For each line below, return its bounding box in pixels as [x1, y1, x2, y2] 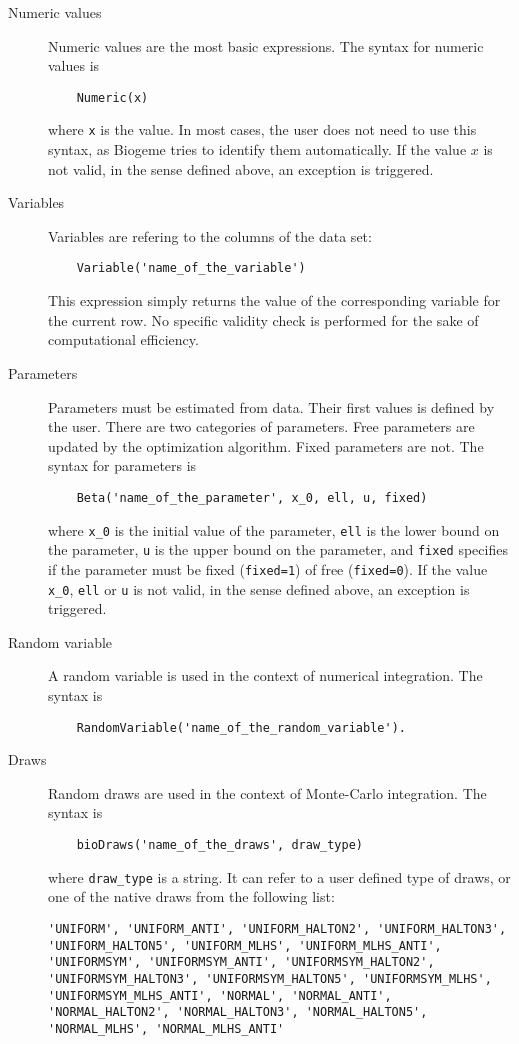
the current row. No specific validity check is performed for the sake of [48, 309, 479, 330]
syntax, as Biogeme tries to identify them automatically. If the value [48, 139, 467, 160]
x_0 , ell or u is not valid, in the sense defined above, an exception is [48, 578, 470, 599]
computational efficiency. [48, 329, 199, 350]
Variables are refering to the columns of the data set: [48, 225, 372, 246]
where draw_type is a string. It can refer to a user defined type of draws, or [48, 866, 511, 887]
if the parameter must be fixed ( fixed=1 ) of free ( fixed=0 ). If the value [48, 558, 488, 579]
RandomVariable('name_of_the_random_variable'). [76, 720, 406, 735]
